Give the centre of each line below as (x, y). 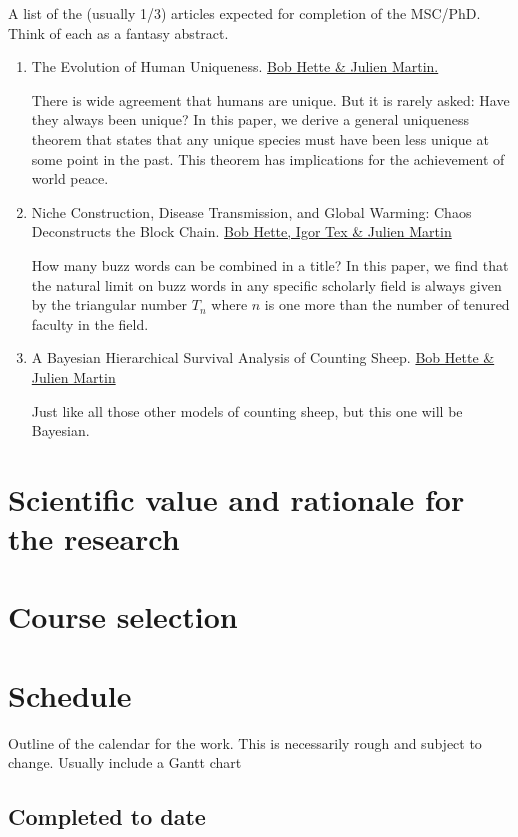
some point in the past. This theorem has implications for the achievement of (268, 158)
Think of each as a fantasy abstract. (118, 32)
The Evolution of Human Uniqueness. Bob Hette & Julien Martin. (235, 66)
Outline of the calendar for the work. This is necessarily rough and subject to (245, 742)
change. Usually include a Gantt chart (125, 762)
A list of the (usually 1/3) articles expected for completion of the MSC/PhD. (244, 13)
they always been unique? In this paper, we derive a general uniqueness (250, 119)
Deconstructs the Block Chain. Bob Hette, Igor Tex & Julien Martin (241, 231)
